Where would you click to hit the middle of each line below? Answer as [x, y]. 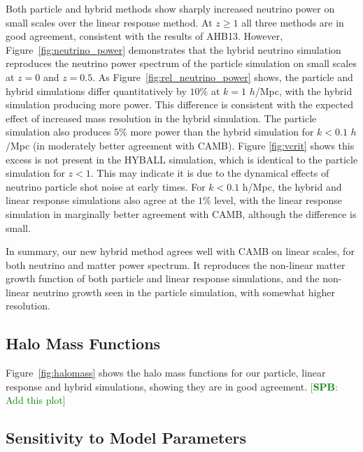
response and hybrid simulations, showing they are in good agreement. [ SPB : [172, 386]
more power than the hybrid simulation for [222, 132]
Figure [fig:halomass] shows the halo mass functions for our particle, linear [166, 373]
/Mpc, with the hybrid [304, 90]
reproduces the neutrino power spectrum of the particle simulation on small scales [181, 63]
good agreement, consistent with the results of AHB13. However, [144, 36]
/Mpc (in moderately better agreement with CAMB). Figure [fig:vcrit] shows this [180, 145]
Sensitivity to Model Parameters [126, 438]
